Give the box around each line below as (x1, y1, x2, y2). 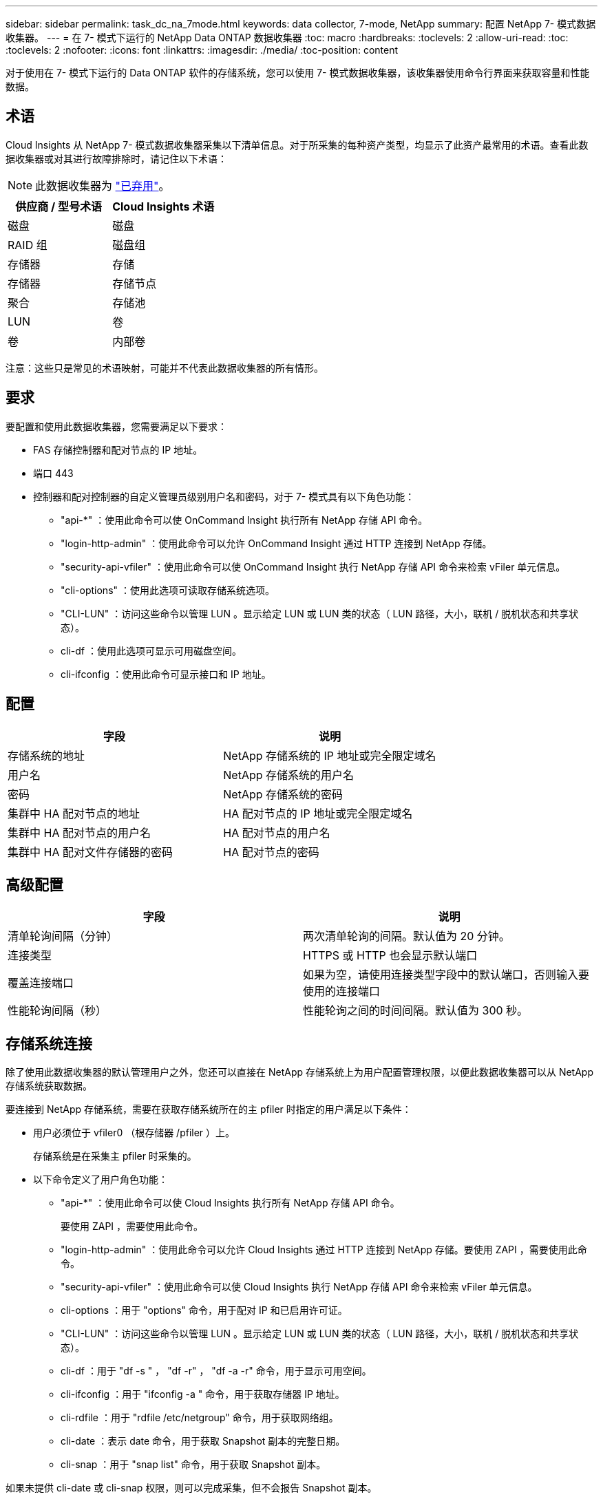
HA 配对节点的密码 (223, 844, 319, 859)
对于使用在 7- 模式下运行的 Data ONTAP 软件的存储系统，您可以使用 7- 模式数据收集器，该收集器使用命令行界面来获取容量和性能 (6, 67, 590, 78)
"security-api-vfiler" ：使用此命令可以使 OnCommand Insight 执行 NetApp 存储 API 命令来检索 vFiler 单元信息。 (61, 560, 566, 573)
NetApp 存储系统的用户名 (223, 767, 355, 782)
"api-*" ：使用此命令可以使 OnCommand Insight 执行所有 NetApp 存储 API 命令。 (61, 513, 428, 526)
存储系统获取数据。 (6, 1080, 92, 1092)
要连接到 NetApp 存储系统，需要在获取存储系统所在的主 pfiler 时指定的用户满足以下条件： (6, 1103, 412, 1116)
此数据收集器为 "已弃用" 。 (35, 178, 170, 193)
